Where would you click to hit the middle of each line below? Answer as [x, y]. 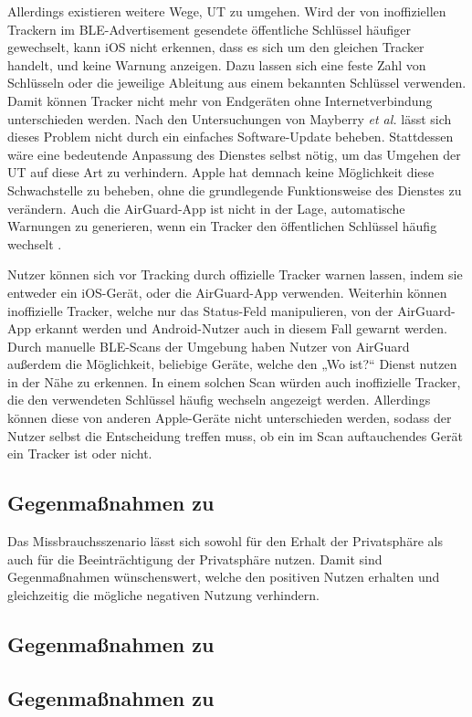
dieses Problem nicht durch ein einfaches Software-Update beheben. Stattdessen [231, 137]
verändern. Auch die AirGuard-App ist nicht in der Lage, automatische [206, 208]
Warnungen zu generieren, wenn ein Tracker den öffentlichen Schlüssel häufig [222, 226]
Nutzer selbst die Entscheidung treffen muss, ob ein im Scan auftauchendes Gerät [236, 435]
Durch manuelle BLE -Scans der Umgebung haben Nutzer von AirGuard [209, 346]
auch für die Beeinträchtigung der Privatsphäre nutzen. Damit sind [195, 559]
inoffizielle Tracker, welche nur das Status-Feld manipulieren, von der [200, 310]
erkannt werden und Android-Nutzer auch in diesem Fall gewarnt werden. [241, 328]
